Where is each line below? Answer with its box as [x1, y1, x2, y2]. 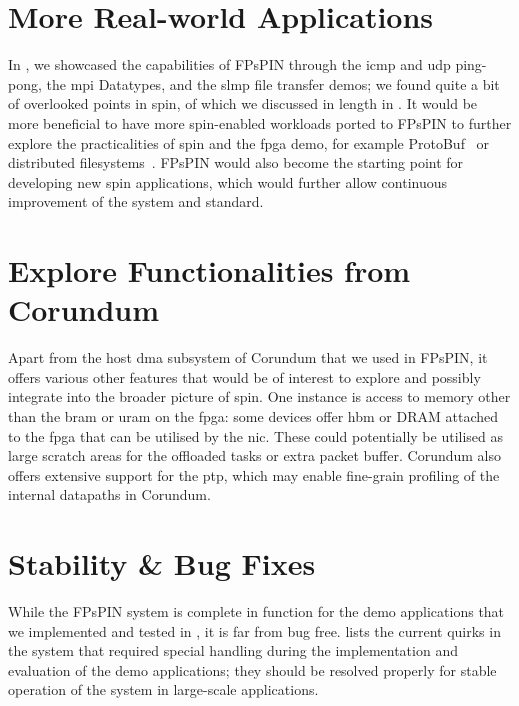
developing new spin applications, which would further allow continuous [8, 171, 448, 192]
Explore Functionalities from [8, 250, 411, 291]
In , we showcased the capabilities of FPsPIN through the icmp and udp [8, 54, 451, 75]
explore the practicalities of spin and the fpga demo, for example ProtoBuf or [8, 132, 490, 153]
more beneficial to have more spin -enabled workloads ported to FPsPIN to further [8, 112, 512, 133]
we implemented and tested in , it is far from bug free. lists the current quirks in [8, 620, 501, 641]
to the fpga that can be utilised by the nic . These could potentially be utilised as [8, 425, 504, 446]
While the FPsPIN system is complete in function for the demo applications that [8, 601, 505, 622]
